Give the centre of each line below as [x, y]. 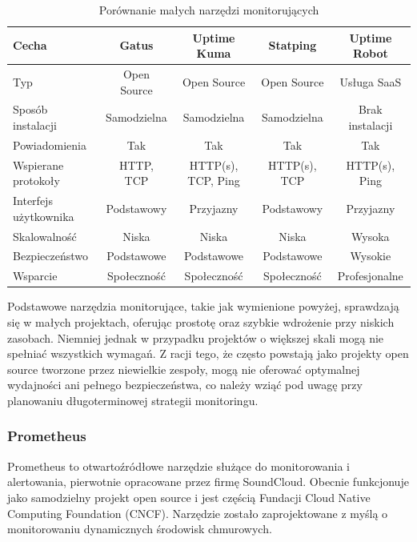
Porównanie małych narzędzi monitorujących [209, 10]
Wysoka [371, 236]
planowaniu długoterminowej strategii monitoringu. [133, 400]
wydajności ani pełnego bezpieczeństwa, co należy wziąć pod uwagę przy [185, 385]
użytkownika [44, 216]
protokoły [36, 181]
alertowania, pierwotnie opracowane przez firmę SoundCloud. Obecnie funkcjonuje [208, 482]
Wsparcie [35, 276]
